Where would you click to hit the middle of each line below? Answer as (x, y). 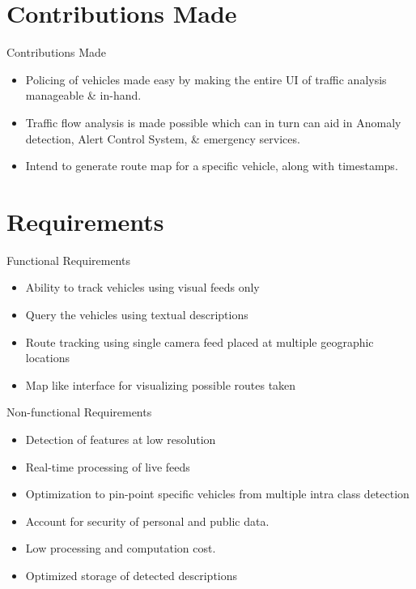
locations (47, 358)
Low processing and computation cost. (121, 548)
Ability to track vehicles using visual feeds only (142, 287)
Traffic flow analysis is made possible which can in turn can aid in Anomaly (213, 122)
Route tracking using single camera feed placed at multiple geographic (200, 341)
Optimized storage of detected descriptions (132, 575)
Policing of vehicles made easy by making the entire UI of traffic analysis (206, 79)
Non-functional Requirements (79, 412)
